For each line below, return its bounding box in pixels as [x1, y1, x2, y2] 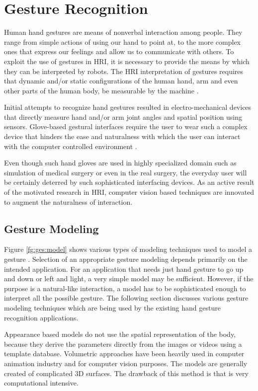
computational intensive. [4, 378, 79, 388]
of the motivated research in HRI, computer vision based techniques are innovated [4, 187, 255, 197]
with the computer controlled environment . [4, 141, 137, 151]
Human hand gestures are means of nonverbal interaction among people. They [4, 27, 243, 37]
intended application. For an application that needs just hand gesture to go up [4, 263, 244, 274]
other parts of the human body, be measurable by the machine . [4, 85, 199, 95]
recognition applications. [4, 312, 79, 322]
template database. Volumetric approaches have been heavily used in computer [4, 348, 245, 359]
